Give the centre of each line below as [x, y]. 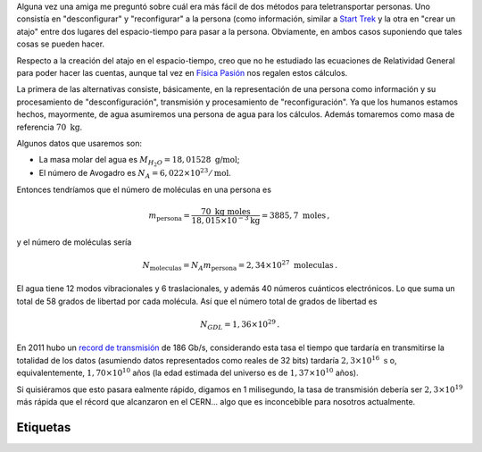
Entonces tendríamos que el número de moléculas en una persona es [144, 189]
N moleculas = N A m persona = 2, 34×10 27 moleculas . [240, 266]
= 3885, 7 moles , [295, 215]
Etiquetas [44, 427]
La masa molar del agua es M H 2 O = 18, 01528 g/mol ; [139, 162]
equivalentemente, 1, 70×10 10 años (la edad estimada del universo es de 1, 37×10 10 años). [187, 372]
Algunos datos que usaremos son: [79, 143]
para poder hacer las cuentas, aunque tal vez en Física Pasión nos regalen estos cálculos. [182, 72]
